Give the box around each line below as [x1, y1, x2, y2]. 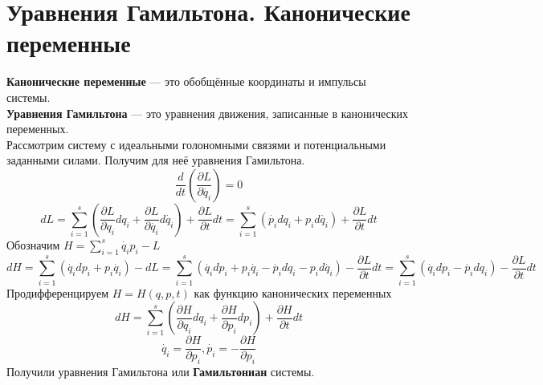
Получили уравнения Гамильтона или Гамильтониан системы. [6, 363, 315, 380]
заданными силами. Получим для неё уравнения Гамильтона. [6, 152, 305, 168]
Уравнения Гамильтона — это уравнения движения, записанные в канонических [6, 104, 409, 121]
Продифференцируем [6, 284, 108, 301]
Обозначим [6, 236, 60, 253]
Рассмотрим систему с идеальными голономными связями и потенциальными [6, 136, 386, 152]
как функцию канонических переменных [194, 284, 392, 301]
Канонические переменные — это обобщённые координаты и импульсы [6, 73, 366, 90]
